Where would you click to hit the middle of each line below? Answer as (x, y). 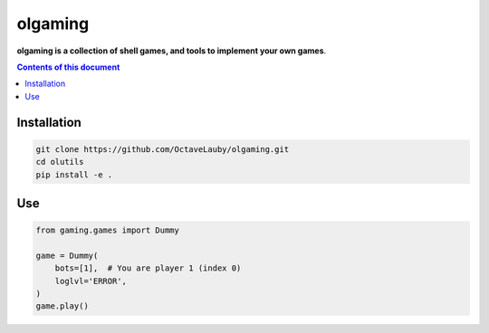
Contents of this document (68, 67)
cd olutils (60, 162)
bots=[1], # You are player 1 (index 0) (148, 268)
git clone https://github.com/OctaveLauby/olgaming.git (163, 149)
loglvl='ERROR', (91, 281)
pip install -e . (74, 175)
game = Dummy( (67, 255)
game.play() (62, 306)
